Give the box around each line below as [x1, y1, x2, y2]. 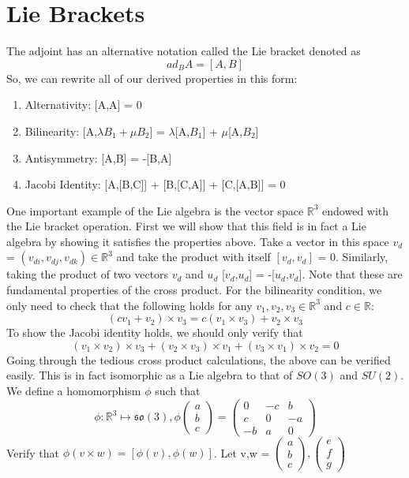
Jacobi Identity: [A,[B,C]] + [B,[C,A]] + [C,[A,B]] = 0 [24, 176, 286, 192]
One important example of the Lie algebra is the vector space [6, 202, 304, 218]
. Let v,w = [213, 444, 270, 461]
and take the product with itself [116, 248, 271, 265]
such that [155, 383, 201, 399]
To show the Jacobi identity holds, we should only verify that [6, 324, 303, 341]
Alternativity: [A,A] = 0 [24, 96, 142, 113]
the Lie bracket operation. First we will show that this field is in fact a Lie [6, 218, 366, 234]
